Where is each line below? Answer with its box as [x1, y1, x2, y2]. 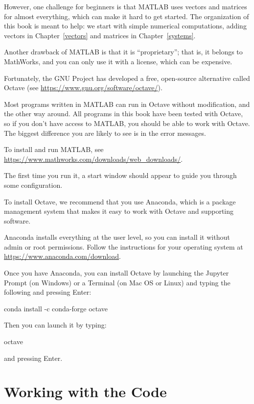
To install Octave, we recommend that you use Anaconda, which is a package [4, 196, 236, 206]
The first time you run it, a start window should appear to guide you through [4, 170, 237, 180]
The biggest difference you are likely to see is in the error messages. [4, 127, 206, 138]
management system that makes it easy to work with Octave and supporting [4, 206, 234, 216]
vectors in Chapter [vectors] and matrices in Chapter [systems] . [4, 30, 196, 40]
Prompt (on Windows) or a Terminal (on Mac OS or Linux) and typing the [4, 277, 231, 287]
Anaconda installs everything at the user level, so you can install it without [4, 232, 230, 242]
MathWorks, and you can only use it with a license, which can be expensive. [4, 56, 232, 66]
